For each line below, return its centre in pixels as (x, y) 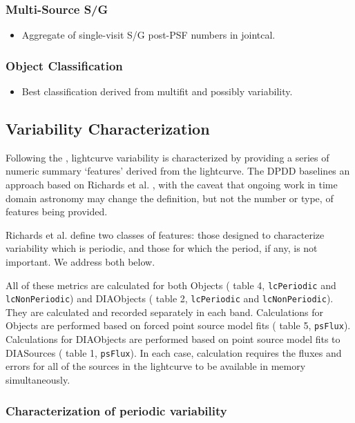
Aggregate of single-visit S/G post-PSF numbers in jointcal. (148, 35)
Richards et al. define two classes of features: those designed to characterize (165, 234)
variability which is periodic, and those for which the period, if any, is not (162, 248)
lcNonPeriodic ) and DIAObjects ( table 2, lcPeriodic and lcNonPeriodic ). (170, 298)
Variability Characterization (108, 129)
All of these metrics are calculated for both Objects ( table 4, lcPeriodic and (171, 285)
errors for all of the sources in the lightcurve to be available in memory (156, 366)
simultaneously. (38, 379)
